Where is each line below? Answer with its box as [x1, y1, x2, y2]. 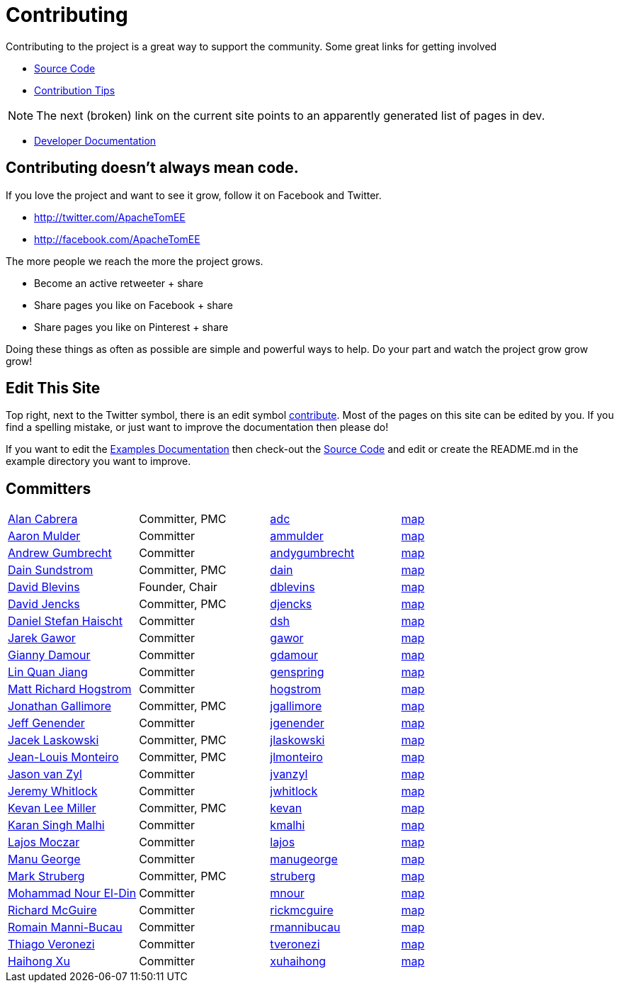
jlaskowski [270, 733, 325, 748]
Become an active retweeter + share [34, 276, 203, 289]
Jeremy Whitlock [8, 784, 98, 799]
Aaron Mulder [8, 529, 81, 544]
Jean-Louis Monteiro [8, 750, 119, 765]
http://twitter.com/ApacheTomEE [34, 210, 186, 223]
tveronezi [270, 937, 320, 952]
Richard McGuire [8, 903, 97, 918]
